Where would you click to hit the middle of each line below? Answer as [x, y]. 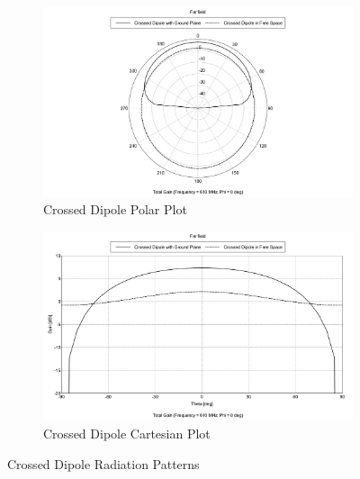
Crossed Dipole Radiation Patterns [103, 463]
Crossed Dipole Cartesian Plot [127, 434]
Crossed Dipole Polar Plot [115, 209]
